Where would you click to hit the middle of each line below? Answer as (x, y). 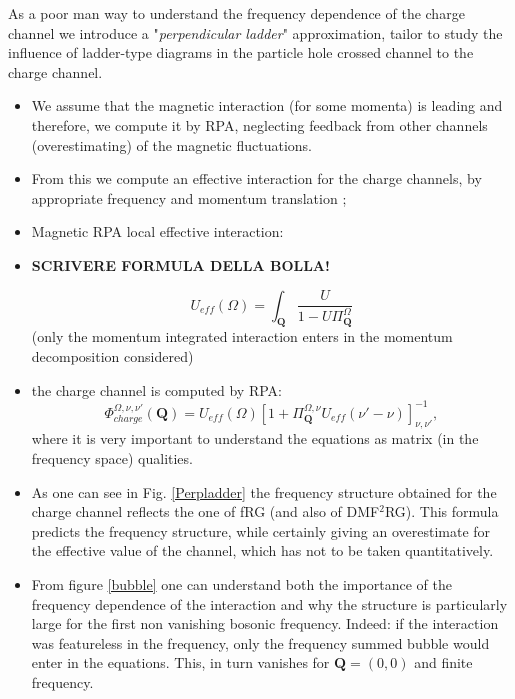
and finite (443, 662)
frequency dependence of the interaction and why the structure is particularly (269, 603)
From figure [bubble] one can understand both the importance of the (241, 583)
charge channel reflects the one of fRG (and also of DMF (205, 511)
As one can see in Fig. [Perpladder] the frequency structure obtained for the (264, 491)
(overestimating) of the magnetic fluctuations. (171, 144)
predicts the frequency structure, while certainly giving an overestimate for (261, 530)
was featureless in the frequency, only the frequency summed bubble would (260, 642)
